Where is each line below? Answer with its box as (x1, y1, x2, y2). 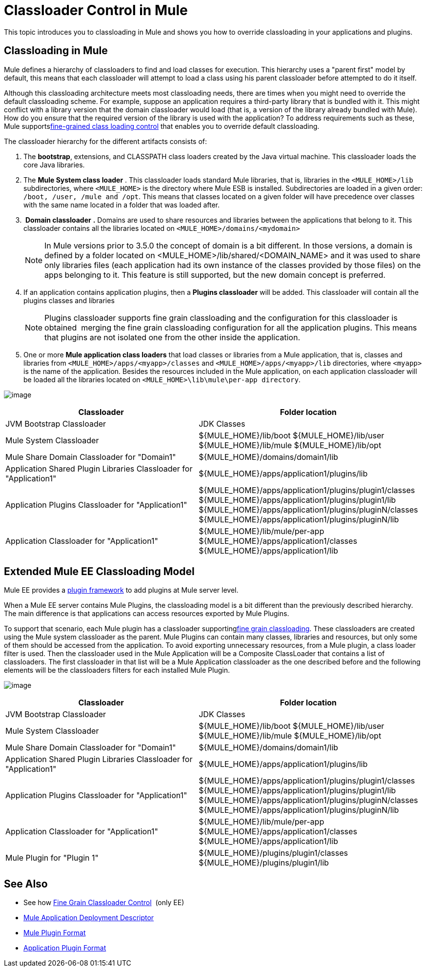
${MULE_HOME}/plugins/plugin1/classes (199, 848, 348, 858)
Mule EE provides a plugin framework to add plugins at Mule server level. (4, 586, 239, 595)
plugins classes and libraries (23, 296, 115, 305)
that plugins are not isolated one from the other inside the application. (44, 332, 301, 342)
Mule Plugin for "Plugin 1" (5, 853, 99, 863)
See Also (4, 877, 48, 890)
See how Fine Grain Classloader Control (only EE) (23, 898, 184, 907)
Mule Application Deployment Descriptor (23, 913, 154, 922)
